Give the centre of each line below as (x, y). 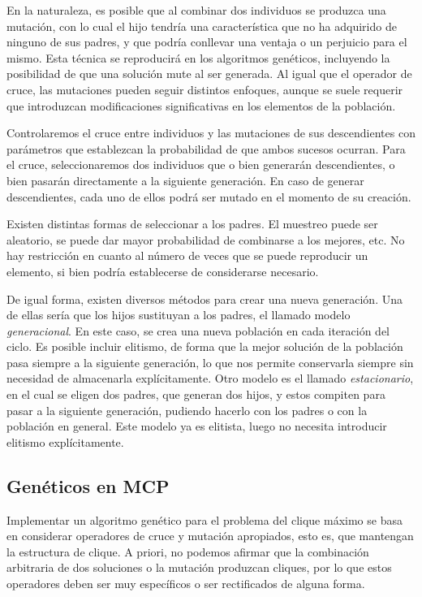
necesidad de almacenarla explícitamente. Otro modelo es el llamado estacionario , (210, 378)
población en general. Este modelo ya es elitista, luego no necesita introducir (197, 426)
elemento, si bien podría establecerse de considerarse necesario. (163, 271)
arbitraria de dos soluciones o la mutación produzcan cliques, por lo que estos (199, 567)
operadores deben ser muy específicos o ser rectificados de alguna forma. (186, 584)
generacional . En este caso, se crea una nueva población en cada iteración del (198, 330)
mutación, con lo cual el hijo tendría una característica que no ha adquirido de (202, 26)
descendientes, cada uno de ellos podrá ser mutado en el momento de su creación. (209, 196)
